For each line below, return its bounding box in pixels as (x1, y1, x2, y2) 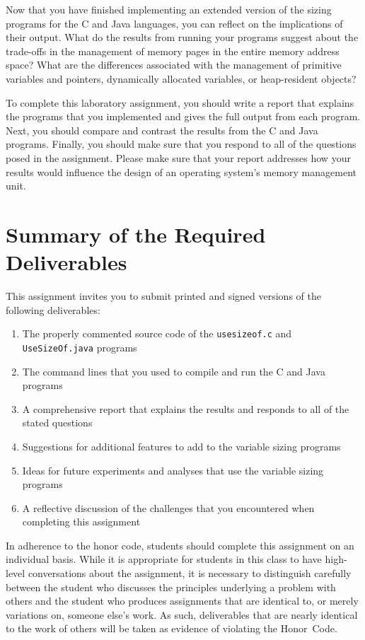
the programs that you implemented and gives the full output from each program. (6, 109, 361, 124)
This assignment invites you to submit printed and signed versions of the (6, 289, 321, 303)
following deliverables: (6, 302, 100, 317)
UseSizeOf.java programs (22, 339, 137, 354)
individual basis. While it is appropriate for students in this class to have (6, 552, 322, 566)
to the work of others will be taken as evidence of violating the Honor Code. (6, 621, 337, 636)
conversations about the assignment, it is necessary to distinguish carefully (28, 566, 352, 581)
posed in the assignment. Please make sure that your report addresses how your (6, 150, 351, 165)
